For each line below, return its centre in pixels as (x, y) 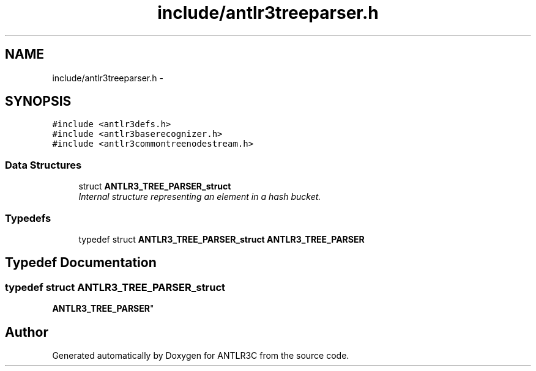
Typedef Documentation (81, 263)
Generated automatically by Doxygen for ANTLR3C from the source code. (201, 355)
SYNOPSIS (38, 101)
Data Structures (43, 165)
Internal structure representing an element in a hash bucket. (200, 197)
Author (27, 332)
